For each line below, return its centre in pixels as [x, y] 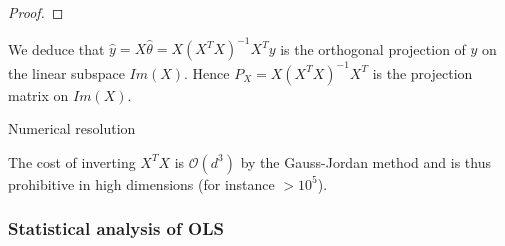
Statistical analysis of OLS [116, 228]
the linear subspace [66, 72]
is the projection [422, 72]
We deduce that [56, 48]
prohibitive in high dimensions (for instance [141, 183]
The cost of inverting [72, 161]
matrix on [38, 94]
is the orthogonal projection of [373, 48]
